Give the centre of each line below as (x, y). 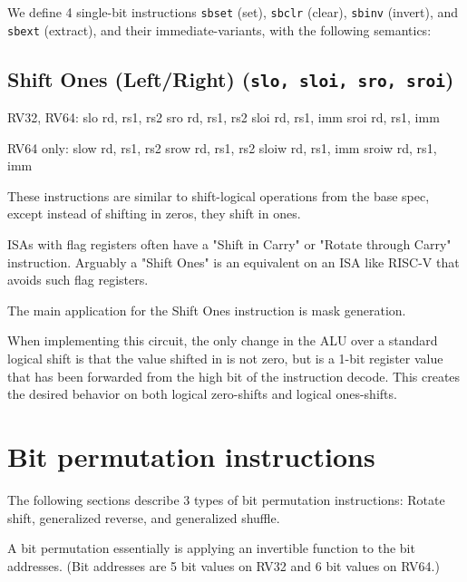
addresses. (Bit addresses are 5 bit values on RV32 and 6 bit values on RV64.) (224, 565)
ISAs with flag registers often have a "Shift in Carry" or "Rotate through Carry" (229, 244)
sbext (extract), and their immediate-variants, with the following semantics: (219, 29)
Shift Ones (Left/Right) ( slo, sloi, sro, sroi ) (231, 78)
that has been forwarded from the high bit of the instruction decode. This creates (234, 376)
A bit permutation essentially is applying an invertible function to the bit (211, 548)
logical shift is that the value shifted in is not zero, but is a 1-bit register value (225, 359)
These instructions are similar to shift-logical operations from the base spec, (219, 195)
